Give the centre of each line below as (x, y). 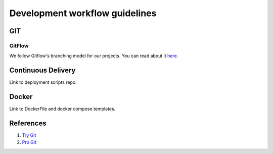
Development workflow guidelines (83, 13)
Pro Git (29, 142)
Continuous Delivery (42, 70)
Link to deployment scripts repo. (43, 82)
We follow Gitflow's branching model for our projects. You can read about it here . (94, 56)
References (28, 123)
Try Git (29, 135)
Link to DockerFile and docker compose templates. (62, 109)
